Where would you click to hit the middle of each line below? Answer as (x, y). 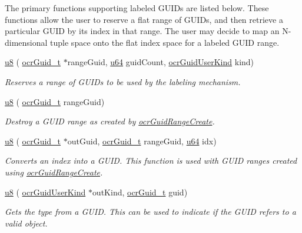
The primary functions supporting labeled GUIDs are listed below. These (137, 8)
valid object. (26, 223)
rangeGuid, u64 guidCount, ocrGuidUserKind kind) (161, 62)
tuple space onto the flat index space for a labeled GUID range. (165, 42)
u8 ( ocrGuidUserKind (45, 192)
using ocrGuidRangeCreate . (54, 172)
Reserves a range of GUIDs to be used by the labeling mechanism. (123, 81)
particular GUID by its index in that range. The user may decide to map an (142, 31)
